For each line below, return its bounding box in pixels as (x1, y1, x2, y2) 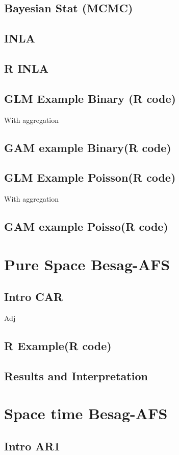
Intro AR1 (4, 438, 60, 453)
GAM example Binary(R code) (4, 139, 171, 155)
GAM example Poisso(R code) (4, 219, 168, 234)
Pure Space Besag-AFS (4, 253, 170, 274)
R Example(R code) (4, 338, 112, 354)
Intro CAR (4, 289, 63, 305)
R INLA (4, 60, 49, 76)
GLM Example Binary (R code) (4, 90, 176, 106)
